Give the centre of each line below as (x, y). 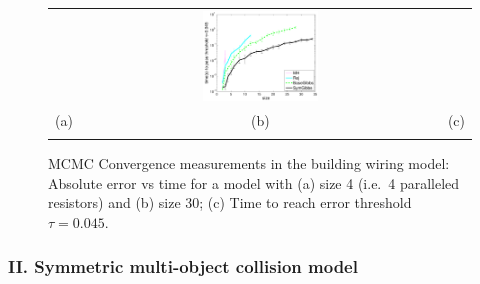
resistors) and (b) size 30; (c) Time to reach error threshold (230, 202)
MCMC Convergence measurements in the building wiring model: (249, 163)
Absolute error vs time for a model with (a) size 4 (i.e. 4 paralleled (254, 182)
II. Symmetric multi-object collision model (183, 266)
